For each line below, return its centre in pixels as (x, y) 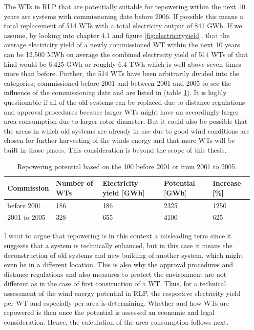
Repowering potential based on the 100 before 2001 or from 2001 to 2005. (127, 166)
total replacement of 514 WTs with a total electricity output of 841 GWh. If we (123, 26)
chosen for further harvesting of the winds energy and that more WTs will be (119, 140)
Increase (227, 183)
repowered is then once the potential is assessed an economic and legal (109, 312)
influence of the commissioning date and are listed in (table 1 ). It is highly (115, 92)
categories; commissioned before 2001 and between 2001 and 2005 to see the (118, 83)
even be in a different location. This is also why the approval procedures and (119, 264)
